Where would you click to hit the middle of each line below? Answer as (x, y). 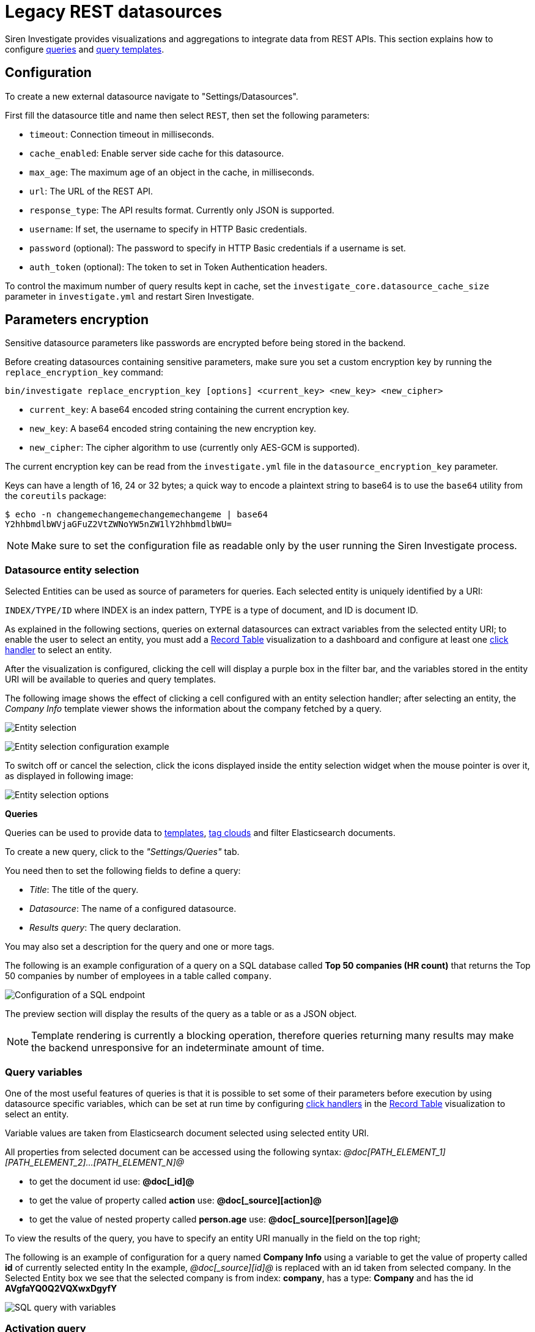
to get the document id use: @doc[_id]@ (112, 1181)
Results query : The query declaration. (105, 928)
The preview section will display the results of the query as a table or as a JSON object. (181, 1014)
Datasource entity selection (72, 570)
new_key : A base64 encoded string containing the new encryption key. (173, 429)
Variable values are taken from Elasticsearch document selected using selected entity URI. (187, 1133)
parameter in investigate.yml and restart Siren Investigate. (130, 296)
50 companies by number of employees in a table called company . (138, 976)
